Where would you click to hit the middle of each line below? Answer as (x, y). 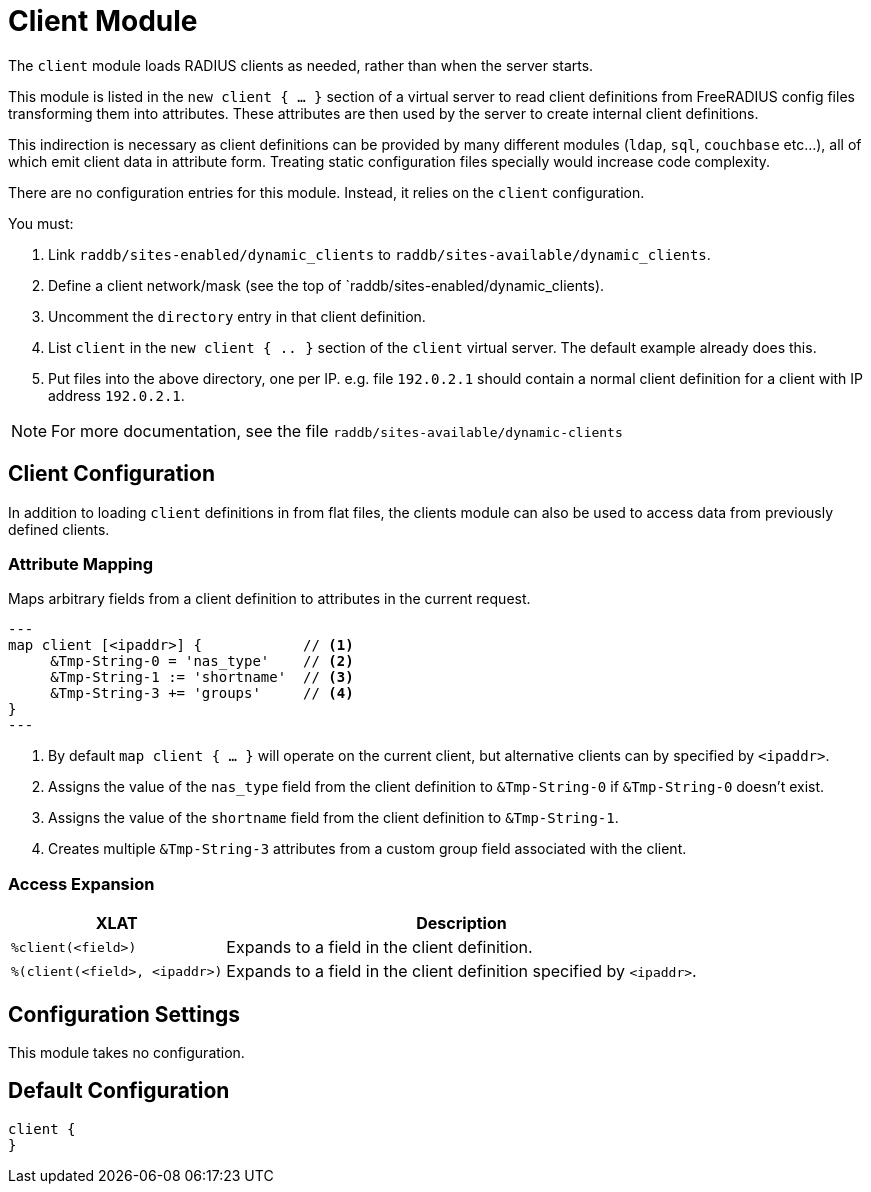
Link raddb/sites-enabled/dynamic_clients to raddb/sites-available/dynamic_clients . (379, 254)
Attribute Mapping (81, 563)
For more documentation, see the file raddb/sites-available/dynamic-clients (337, 430)
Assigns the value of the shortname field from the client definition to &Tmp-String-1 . (333, 818)
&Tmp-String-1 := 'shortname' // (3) (202, 677)
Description (461, 923)
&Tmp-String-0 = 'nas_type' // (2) (202, 661)
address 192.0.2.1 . (116, 395)
